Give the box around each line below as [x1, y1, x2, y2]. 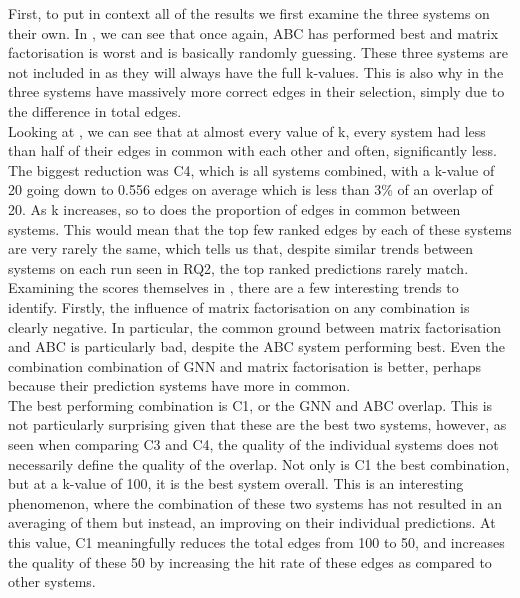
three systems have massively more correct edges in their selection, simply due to [8, 81, 505, 102]
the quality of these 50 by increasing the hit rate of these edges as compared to [8, 551, 492, 572]
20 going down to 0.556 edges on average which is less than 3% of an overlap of [8, 179, 493, 200]
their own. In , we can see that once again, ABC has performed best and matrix [8, 22, 499, 43]
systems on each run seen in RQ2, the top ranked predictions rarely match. [8, 257, 469, 278]
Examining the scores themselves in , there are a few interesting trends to [8, 277, 459, 298]
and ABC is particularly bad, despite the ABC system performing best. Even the [8, 336, 505, 357]
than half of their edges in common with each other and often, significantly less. [8, 140, 497, 161]
